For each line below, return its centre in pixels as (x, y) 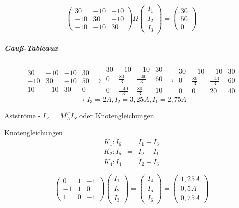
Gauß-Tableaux (31, 48)
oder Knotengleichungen (117, 115)
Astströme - (22, 115)
